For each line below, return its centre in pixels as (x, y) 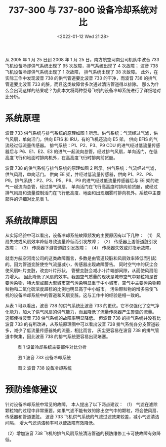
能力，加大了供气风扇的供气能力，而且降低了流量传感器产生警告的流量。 (83, 312)
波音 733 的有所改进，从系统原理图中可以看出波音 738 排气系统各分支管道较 (82, 324)
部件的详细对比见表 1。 (28, 199)
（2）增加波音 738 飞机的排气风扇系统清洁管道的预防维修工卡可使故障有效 (81, 433)
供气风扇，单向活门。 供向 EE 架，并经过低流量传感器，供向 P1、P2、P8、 (81, 174)
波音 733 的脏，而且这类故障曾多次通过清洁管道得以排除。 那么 (86, 84)
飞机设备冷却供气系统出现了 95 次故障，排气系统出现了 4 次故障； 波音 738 (82, 66)
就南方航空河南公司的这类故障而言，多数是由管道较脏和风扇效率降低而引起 (81, 258)
